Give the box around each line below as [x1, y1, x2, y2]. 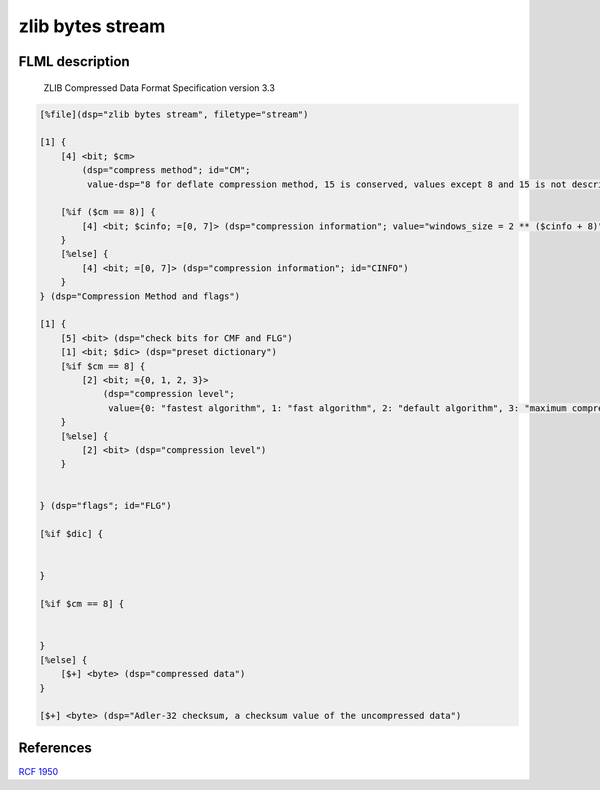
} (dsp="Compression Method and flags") [39, 290, 240, 302]
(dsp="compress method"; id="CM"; [81, 165, 251, 176]
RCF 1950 [18, 765, 59, 777]
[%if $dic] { [39, 528, 104, 540]
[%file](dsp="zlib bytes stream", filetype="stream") [39, 108, 309, 120]
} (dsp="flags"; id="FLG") [39, 500, 172, 512]
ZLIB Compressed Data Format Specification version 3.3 [43, 81, 275, 94]
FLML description [18, 53, 130, 70]
